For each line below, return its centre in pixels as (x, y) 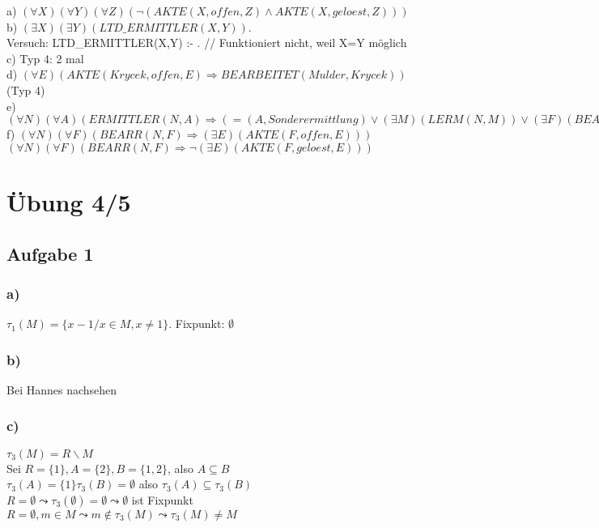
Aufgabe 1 (50, 253)
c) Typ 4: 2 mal (45, 58)
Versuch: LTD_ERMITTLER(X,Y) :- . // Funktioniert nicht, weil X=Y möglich (207, 43)
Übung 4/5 (69, 201)
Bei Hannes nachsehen (62, 389)
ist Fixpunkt (162, 499)
